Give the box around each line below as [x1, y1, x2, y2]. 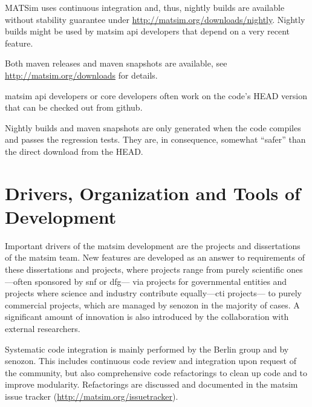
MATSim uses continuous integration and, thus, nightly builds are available [5, 1, 285, 13]
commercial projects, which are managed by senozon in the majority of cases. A [5, 298, 300, 311]
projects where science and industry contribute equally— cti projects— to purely [5, 287, 302, 299]
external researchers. [5, 322, 80, 334]
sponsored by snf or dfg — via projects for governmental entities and [34, 275, 287, 287]
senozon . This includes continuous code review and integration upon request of [5, 354, 296, 367]
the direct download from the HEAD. [5, 145, 143, 157]
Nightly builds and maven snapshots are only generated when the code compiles [5, 121, 301, 134]
